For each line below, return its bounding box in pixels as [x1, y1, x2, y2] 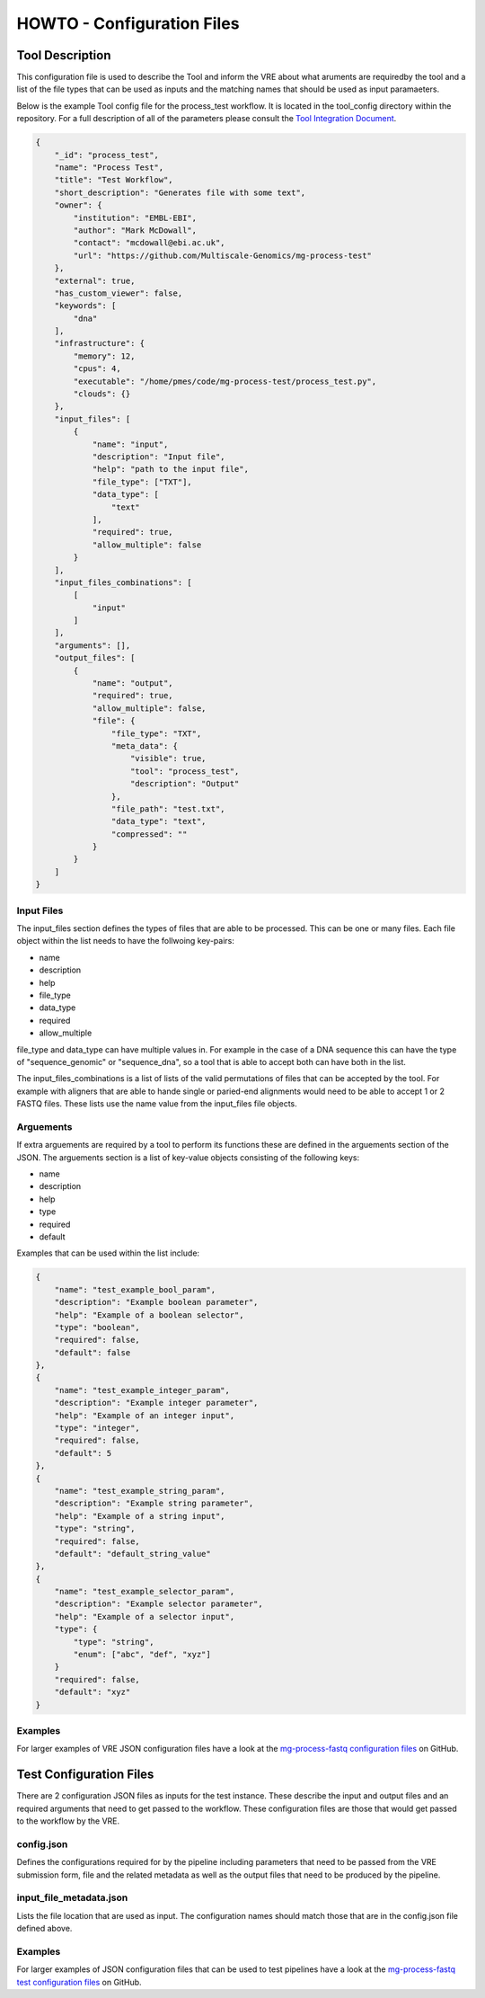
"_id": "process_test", [54, 149, 159, 160]
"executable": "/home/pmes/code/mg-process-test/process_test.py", [73, 376, 377, 386]
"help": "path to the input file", [92, 464, 249, 475]
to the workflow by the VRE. [16, 1816, 120, 1826]
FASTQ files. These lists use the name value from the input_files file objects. [16, 1098, 298, 1109]
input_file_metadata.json [16, 1892, 128, 1905]
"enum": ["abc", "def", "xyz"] [73, 1649, 211, 1660]
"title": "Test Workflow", [54, 175, 174, 185]
